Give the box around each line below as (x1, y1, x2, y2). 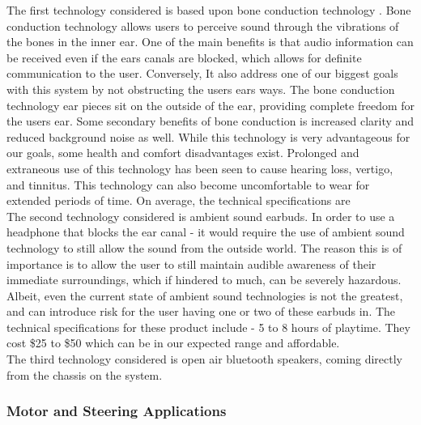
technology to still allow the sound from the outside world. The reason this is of (6, 239, 402, 256)
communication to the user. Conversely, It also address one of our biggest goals (6, 65, 398, 82)
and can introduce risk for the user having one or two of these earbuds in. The (6, 303, 396, 320)
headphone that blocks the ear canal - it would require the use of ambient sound (6, 223, 405, 240)
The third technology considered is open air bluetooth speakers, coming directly (6, 351, 402, 368)
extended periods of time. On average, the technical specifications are (6, 192, 351, 209)
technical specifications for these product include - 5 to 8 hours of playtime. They (6, 318, 410, 335)
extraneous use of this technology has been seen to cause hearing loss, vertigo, (6, 159, 393, 176)
